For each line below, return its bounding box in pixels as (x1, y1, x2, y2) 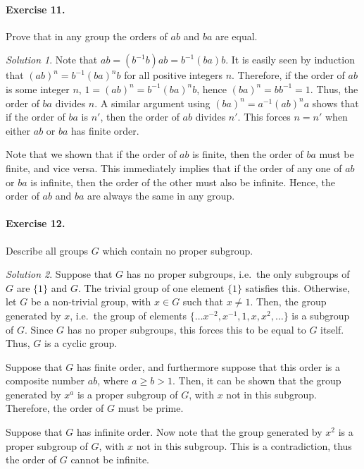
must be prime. (118, 401, 184, 415)
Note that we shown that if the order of (6, 147, 177, 162)
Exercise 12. (6, 216, 65, 231)
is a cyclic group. (44, 336, 118, 351)
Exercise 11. (6, 1, 65, 16)
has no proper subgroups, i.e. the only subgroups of (126, 267, 350, 281)
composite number (6, 373, 85, 388)
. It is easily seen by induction (225, 52, 355, 67)
